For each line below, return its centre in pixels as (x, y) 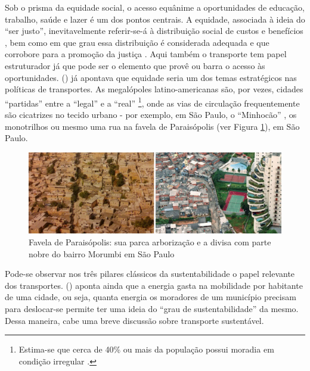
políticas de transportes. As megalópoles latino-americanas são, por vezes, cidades (154, 89)
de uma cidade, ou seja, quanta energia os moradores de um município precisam (151, 297)
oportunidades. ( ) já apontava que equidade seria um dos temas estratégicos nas (151, 77)
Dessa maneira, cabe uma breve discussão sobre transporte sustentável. (134, 320)
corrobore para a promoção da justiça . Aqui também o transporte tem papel (146, 54)
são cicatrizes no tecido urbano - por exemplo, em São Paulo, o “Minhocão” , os (151, 114)
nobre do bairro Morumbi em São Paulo (102, 253)
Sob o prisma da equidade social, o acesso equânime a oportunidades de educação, (155, 7)
